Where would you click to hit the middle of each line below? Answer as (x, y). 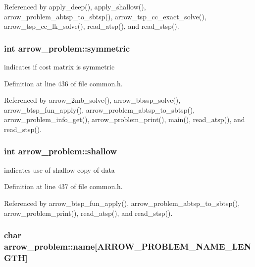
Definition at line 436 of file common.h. (63, 83)
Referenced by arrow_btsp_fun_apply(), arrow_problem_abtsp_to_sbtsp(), (122, 203)
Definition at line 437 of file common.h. (63, 186)
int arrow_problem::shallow (61, 151)
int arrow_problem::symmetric (67, 48)
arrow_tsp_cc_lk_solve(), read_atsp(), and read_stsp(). (92, 26)
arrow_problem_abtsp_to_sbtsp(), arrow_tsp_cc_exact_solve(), (105, 16)
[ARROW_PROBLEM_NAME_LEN (173, 246)
